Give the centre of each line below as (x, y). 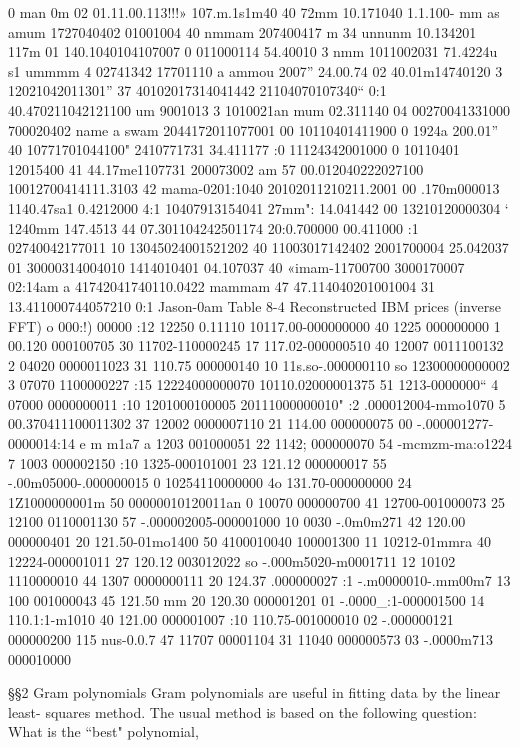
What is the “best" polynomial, (103, 731)
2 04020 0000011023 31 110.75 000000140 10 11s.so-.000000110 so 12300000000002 (259, 364)
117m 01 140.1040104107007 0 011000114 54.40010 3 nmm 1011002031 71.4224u (253, 51)
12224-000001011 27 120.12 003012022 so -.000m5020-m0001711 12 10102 (232, 560)
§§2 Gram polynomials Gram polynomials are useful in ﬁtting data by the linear (254, 692)
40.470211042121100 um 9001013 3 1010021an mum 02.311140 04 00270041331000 (259, 109)
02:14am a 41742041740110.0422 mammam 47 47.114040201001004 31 (221, 286)
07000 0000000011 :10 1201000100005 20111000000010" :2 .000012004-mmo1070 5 (257, 403)
